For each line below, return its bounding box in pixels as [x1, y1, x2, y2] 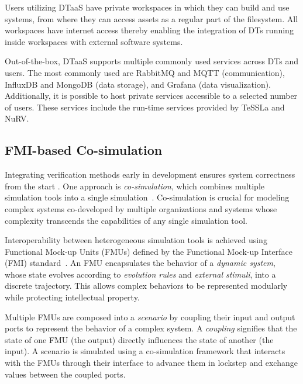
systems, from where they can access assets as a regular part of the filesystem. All [5, 12, 298, 25]
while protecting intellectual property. [5, 291, 140, 303]
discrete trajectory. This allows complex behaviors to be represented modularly [5, 279, 288, 292]
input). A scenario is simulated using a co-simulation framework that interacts [5, 345, 285, 357]
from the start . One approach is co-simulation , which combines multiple [5, 179, 264, 192]
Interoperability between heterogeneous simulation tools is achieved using [5, 234, 267, 246]
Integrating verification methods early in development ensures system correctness [5, 168, 295, 181]
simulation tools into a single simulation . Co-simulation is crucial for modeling [5, 191, 290, 203]
